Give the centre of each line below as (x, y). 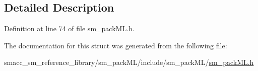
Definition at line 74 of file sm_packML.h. (69, 28)
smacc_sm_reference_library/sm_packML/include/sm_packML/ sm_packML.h (129, 62)
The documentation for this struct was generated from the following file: (116, 45)
